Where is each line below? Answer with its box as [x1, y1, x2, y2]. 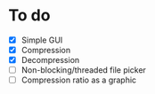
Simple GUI [20, 35, 63, 45]
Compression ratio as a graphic [20, 74, 137, 85]
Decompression [20, 55, 80, 66]
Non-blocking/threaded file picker [20, 65, 146, 75]
